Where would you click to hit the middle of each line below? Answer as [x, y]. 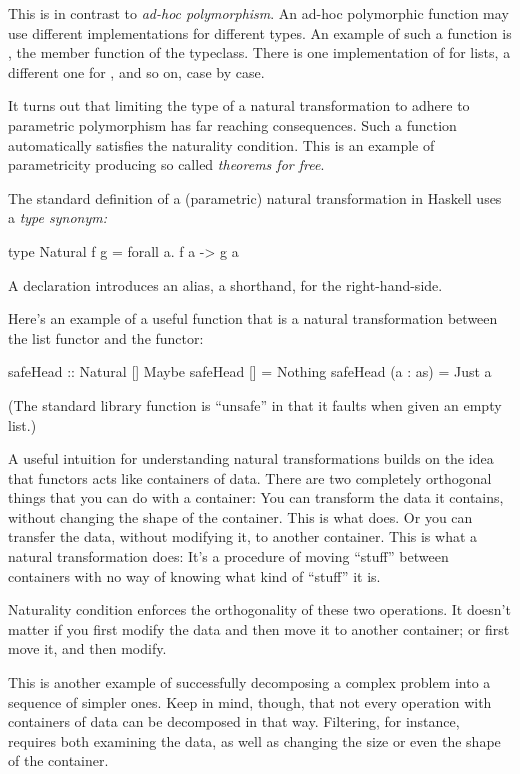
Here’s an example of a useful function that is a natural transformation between [253, 318]
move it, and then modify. [87, 648]
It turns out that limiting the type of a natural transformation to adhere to [239, 105]
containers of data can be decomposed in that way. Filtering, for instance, [234, 721]
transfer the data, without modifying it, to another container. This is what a [243, 536]
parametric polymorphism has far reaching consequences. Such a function [232, 124]
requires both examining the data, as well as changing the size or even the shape [254, 740]
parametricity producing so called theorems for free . [166, 164]
